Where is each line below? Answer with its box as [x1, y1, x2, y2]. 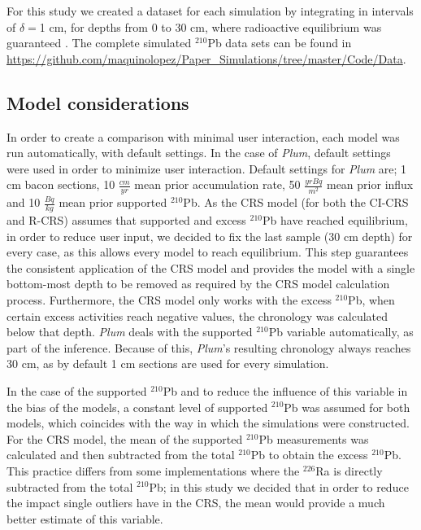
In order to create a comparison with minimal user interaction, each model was [7, 128, 400, 145]
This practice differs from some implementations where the [7, 462, 300, 479]
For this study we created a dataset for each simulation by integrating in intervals [7, 2, 414, 19]
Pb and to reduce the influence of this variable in [163, 382, 408, 399]
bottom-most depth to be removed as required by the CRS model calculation [7, 275, 390, 292]
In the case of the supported [7, 382, 147, 399]
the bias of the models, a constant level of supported [7, 398, 268, 415]
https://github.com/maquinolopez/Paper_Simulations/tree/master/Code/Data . [7, 50, 406, 67]
